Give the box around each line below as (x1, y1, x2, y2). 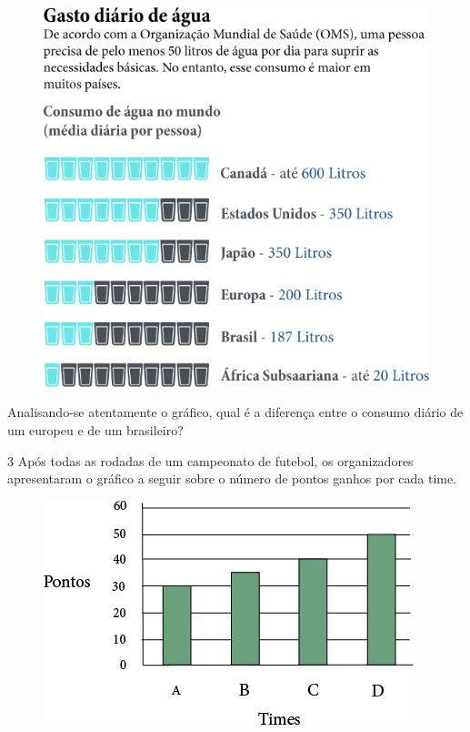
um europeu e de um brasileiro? (7, 421, 184, 439)
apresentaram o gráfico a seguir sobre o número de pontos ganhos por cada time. (7, 469, 457, 488)
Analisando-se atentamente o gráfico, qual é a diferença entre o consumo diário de (7, 402, 464, 422)
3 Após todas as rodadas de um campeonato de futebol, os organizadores (7, 451, 414, 470)
